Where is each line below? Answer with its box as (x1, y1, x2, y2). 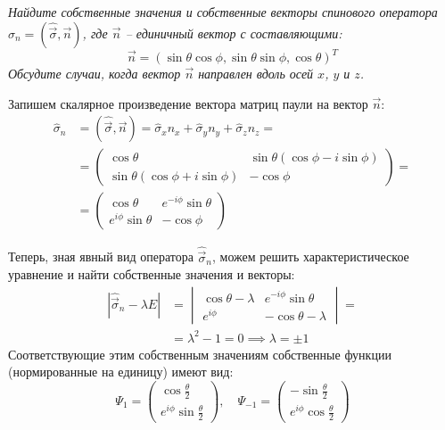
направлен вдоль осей (198, 64, 314, 83)
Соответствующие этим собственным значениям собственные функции (8, 344, 391, 363)
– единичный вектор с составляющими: (125, 23, 342, 42)
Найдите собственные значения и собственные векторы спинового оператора (8, 3, 438, 21)
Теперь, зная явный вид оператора (8, 247, 194, 266)
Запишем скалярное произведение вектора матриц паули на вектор (8, 94, 368, 112)
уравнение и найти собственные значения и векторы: (8, 265, 295, 284)
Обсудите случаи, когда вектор (8, 64, 181, 83)
